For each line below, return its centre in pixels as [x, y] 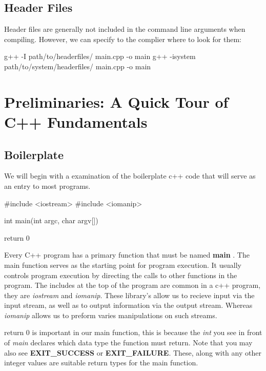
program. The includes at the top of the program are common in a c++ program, [132, 285]
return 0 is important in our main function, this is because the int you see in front [133, 332]
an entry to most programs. [47, 185]
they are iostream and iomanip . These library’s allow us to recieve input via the [129, 295]
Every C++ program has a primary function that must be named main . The [127, 255]
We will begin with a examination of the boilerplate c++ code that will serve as [130, 176]
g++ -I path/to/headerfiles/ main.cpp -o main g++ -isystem [100, 56]
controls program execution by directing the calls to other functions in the [121, 275]
